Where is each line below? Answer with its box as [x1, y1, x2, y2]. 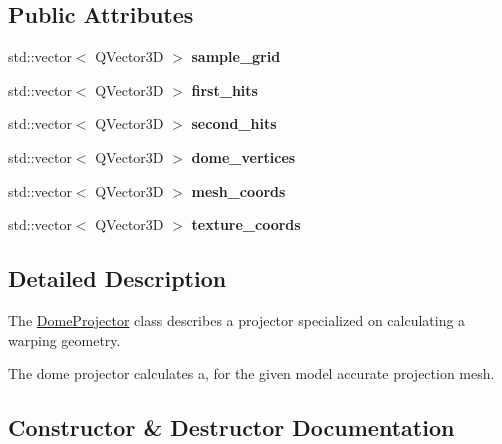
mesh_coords [191, 180, 286, 201]
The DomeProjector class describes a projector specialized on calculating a [8, 309, 466, 330]
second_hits [191, 113, 277, 134]
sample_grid [191, 46, 281, 67]
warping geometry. [8, 329, 121, 350]
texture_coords [191, 214, 301, 235]
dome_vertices [191, 146, 296, 167]
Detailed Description [8, 263, 227, 294]
